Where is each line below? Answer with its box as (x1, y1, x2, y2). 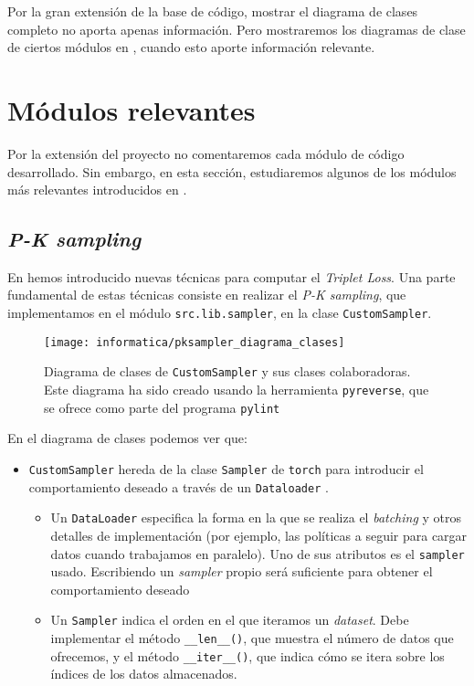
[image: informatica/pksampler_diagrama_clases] (44, 335, 345, 349)
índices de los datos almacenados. (50, 664, 237, 683)
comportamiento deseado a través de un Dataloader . (28, 477, 329, 496)
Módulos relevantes (7, 90, 256, 128)
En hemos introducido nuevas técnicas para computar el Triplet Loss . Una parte (7, 267, 456, 286)
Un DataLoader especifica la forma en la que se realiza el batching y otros (50, 508, 462, 527)
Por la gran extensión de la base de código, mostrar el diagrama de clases (7, 2, 418, 20)
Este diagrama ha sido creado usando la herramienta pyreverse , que (44, 380, 429, 399)
